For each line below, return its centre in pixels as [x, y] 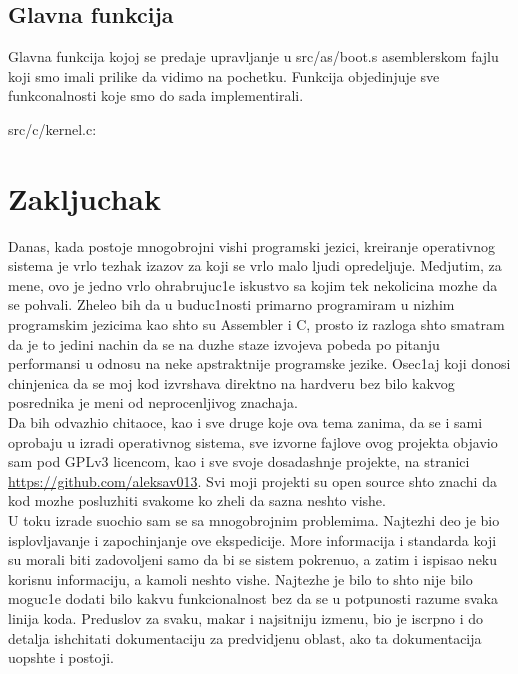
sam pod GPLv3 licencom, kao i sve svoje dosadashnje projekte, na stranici [239, 461]
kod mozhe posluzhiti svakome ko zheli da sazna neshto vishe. [197, 500]
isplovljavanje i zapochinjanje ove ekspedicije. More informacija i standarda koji [252, 539]
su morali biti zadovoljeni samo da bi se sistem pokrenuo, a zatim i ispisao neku [253, 559]
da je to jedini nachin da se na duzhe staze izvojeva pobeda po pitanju [224, 343]
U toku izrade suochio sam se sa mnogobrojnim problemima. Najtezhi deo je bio [254, 520]
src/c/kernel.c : [52, 128]
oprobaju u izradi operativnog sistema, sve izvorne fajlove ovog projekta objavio [253, 441]
